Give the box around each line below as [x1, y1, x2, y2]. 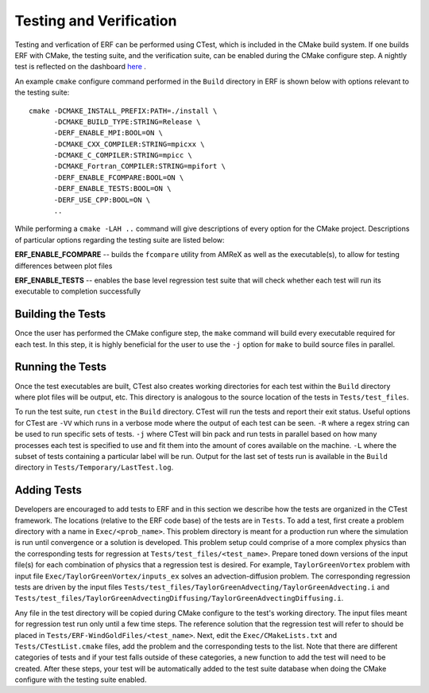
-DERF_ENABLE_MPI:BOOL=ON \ [53, 128, 163, 138]
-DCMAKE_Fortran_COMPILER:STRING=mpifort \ [53, 162, 226, 171]
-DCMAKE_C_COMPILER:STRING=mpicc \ [53, 151, 192, 160]
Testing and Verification [14, 12, 177, 29]
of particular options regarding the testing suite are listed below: [14, 235, 226, 244]
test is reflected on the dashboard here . [14, 62, 147, 72]
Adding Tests [14, 484, 83, 497]
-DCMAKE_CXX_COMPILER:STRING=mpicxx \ [53, 139, 206, 149]
